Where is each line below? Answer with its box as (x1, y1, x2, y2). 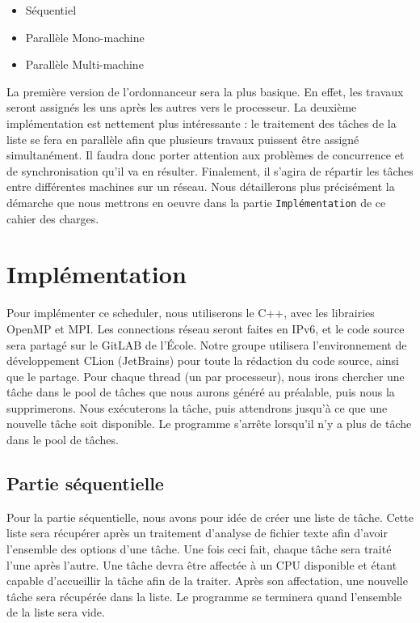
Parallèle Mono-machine (25, 28, 145, 45)
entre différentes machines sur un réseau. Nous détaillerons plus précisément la (6, 178, 395, 195)
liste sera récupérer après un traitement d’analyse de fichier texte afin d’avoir (6, 524, 388, 541)
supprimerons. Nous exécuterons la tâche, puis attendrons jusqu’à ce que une (6, 399, 388, 416)
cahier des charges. (6, 210, 99, 227)
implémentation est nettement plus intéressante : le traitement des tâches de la (6, 114, 397, 131)
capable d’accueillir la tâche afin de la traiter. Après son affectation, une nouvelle (6, 572, 408, 589)
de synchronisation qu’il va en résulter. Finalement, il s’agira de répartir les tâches (6, 162, 414, 179)
